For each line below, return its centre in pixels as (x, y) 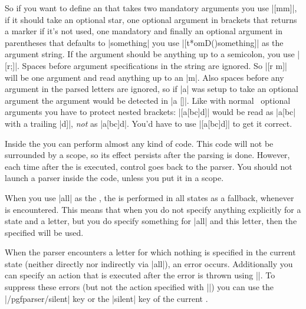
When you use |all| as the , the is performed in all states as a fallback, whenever (149, 197)
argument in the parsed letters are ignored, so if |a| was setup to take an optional (152, 89)
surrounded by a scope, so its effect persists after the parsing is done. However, (147, 155)
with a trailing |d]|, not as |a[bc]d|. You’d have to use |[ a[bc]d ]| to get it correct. (149, 123)
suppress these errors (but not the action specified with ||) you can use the (139, 287)
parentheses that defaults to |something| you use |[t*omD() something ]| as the (144, 42)
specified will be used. (44, 232)
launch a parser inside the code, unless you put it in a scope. (114, 178)
